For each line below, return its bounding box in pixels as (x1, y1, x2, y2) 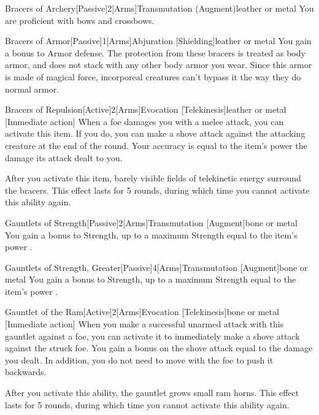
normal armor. (5, 82, 60, 95)
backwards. (5, 365, 47, 378)
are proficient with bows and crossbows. (5, 13, 155, 26)
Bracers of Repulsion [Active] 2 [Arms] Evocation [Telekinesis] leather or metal (5, 103, 286, 116)
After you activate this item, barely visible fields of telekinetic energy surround (5, 172, 301, 185)
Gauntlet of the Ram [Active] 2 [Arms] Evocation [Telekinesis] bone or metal (5, 305, 279, 318)
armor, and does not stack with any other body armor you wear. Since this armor (5, 58, 312, 71)
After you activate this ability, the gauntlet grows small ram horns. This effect (5, 386, 299, 399)
